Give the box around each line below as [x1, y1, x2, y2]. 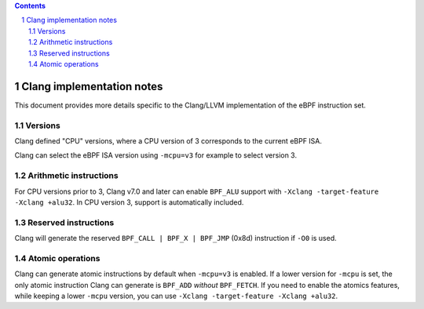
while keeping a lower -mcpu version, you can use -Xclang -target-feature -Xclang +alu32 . [14, 291, 338, 300]
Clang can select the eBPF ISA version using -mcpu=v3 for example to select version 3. [14, 151, 298, 160]
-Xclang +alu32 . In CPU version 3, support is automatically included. [14, 197, 244, 207]
